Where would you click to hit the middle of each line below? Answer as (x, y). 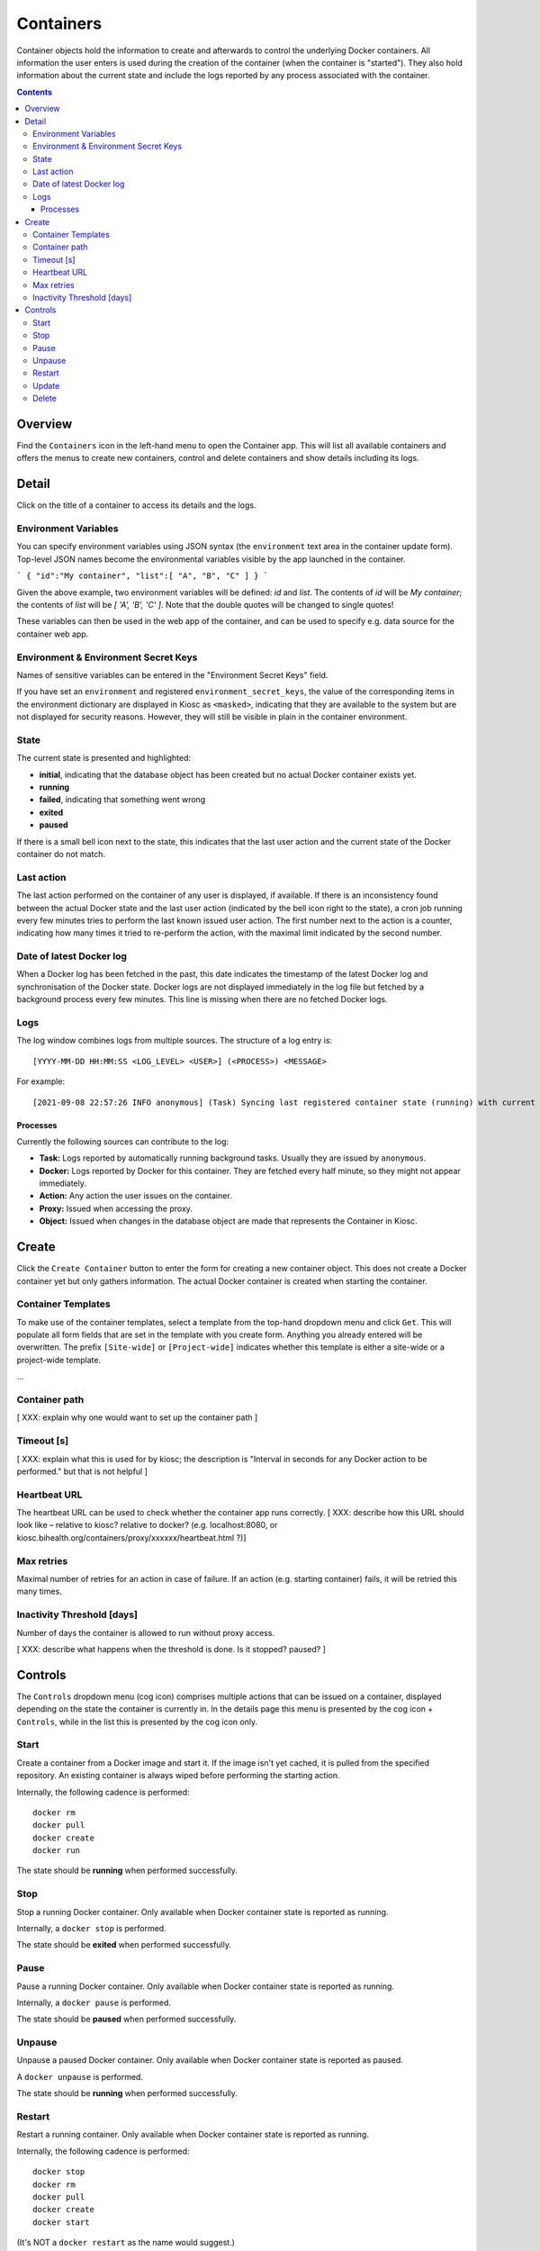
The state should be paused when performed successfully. (126, 2019)
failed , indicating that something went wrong (122, 800)
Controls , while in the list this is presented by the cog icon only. (137, 1722)
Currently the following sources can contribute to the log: (123, 1141)
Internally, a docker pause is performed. (94, 2002)
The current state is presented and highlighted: (104, 758)
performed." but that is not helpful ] (82, 1471)
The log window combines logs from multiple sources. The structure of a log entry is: (175, 1041)
